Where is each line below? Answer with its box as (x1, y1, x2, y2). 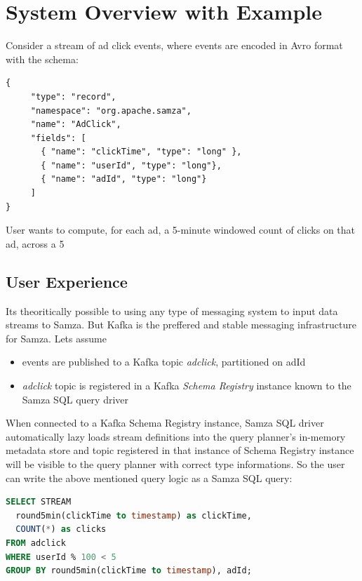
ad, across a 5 (6, 236, 65, 251)
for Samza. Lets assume (6, 330, 107, 345)
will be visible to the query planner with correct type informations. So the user (6, 456, 345, 471)
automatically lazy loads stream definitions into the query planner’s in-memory (6, 429, 346, 443)
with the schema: (6, 51, 79, 66)
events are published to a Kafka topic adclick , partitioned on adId (22, 354, 306, 369)
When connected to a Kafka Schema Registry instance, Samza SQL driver (6, 415, 324, 430)
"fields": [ (30, 133, 86, 143)
